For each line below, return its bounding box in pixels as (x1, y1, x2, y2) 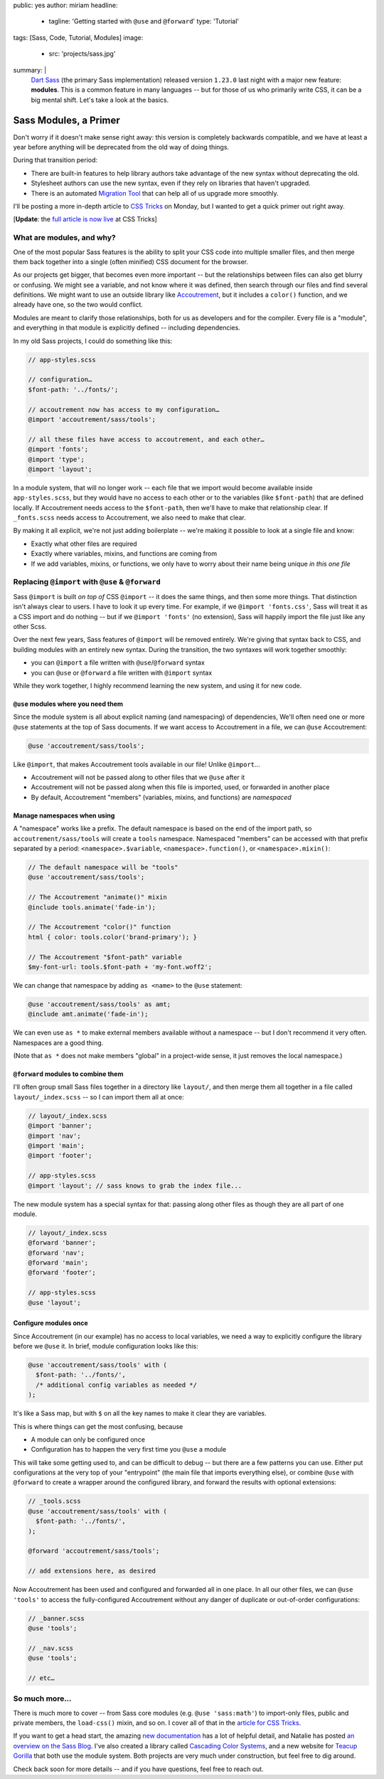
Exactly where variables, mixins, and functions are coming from (31, 549, 217, 558)
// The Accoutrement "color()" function (28, 923, 171, 931)
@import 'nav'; (28, 1131, 81, 1140)
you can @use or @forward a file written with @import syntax (31, 668, 213, 677)
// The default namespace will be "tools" (28, 863, 178, 871)
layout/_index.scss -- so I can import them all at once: (13, 1092, 184, 1101)
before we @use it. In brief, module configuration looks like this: (13, 1341, 198, 1350)
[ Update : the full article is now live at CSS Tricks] (13, 215, 158, 223)
